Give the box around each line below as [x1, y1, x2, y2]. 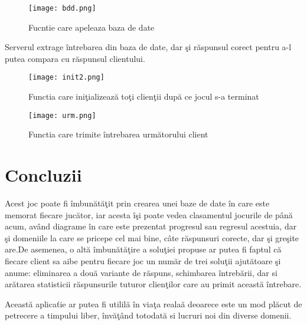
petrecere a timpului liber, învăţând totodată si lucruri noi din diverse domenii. [5, 309, 292, 321]
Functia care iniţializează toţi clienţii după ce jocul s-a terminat [28, 90, 259, 103]
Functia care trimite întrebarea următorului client [28, 128, 208, 140]
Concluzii [5, 163, 82, 187]
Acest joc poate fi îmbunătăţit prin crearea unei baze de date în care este [5, 197, 270, 209]
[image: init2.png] [28, 73, 104, 82]
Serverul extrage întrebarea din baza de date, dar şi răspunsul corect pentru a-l [5, 41, 292, 53]
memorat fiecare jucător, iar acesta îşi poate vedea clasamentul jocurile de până [5, 208, 293, 221]
